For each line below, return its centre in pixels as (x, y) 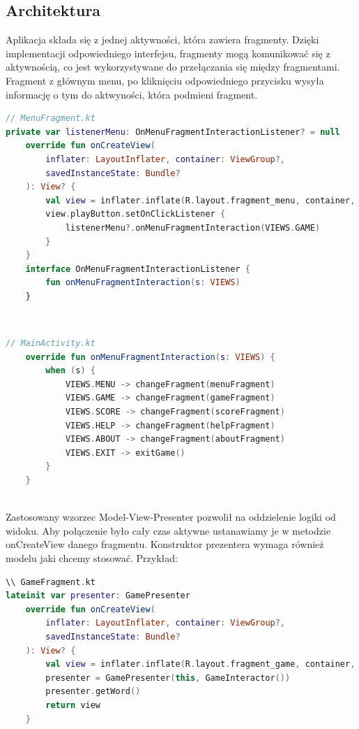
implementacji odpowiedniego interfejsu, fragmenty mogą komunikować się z (168, 53)
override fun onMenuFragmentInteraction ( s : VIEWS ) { (150, 357)
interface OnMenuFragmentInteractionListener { (138, 269)
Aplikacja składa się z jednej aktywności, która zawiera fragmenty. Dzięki (162, 39)
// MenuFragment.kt (51, 118)
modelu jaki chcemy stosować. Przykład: (92, 557)
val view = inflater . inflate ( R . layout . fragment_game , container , (200, 664)
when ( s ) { (70, 371)
